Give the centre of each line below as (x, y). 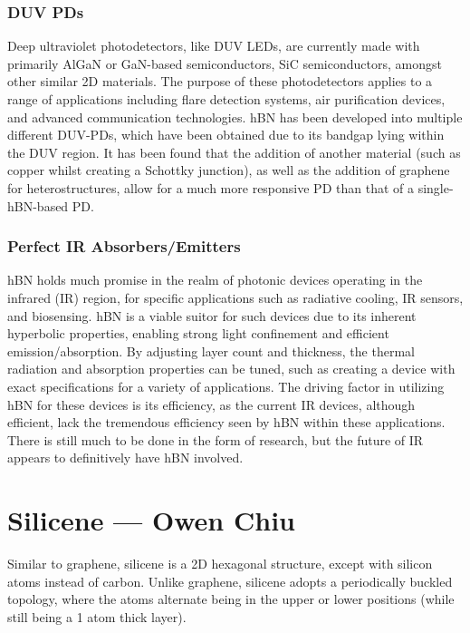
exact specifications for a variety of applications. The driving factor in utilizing (226, 386)
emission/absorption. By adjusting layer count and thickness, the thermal (211, 351)
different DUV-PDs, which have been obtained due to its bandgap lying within (226, 135)
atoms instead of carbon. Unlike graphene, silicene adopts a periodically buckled (230, 581)
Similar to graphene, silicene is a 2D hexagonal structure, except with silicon (220, 564)
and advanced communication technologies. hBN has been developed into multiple (235, 117)
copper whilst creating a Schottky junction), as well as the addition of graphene (229, 170)
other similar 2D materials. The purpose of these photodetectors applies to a (220, 81)
